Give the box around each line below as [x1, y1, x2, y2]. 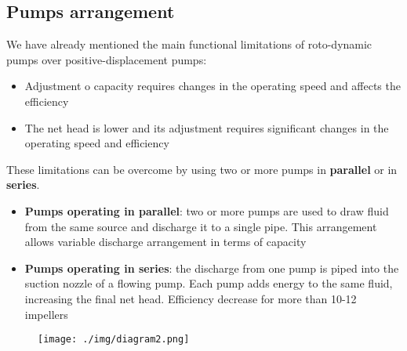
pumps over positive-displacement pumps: [6, 51, 207, 67]
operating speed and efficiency [24, 135, 169, 151]
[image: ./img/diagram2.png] [38, 334, 190, 346]
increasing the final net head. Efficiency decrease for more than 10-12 [24, 290, 357, 306]
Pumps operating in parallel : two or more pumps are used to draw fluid [24, 202, 389, 219]
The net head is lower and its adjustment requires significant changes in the [24, 119, 389, 136]
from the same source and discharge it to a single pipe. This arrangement [24, 218, 377, 234]
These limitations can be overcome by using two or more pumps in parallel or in [6, 161, 398, 177]
